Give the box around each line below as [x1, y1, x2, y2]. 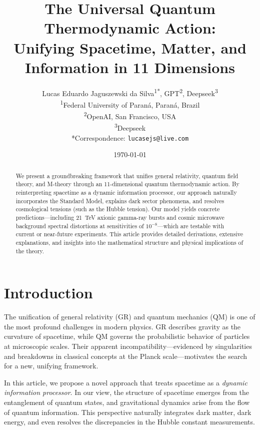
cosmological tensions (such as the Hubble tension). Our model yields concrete [15, 205, 220, 213]
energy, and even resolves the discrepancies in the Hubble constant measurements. [4, 416, 255, 427]
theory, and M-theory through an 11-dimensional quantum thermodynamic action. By [15, 180, 239, 188]
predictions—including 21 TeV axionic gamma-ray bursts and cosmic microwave [15, 213, 224, 222]
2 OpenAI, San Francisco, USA [83, 110, 176, 121]
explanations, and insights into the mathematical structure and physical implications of [15, 238, 243, 246]
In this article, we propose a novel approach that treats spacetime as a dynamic [4, 377, 247, 387]
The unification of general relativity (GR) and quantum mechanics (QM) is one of [4, 311, 255, 322]
